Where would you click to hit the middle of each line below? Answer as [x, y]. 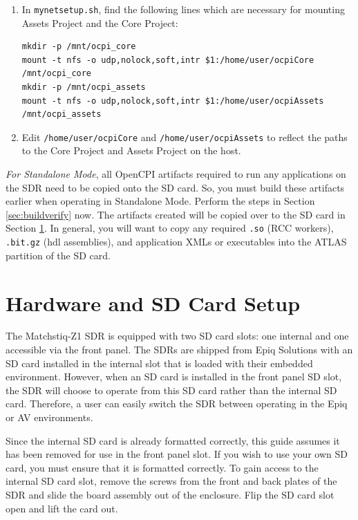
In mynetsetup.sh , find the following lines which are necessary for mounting [183, 9]
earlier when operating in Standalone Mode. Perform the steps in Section [160, 201]
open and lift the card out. [62, 508]
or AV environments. [49, 417]
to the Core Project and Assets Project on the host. [131, 150]
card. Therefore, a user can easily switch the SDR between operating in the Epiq [177, 403]
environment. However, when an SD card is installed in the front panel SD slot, [174, 377]
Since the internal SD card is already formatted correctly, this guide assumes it [173, 440]
